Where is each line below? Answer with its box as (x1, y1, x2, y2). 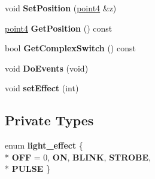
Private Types (5, 111, 94, 129)
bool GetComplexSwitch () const (5, 42, 136, 54)
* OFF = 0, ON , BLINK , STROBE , (5, 150, 151, 163)
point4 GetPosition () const (5, 21, 113, 34)
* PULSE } (5, 162, 50, 175)
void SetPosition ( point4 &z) (5, 2, 117, 14)
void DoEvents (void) (5, 61, 89, 74)
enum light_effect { (5, 139, 83, 152)
